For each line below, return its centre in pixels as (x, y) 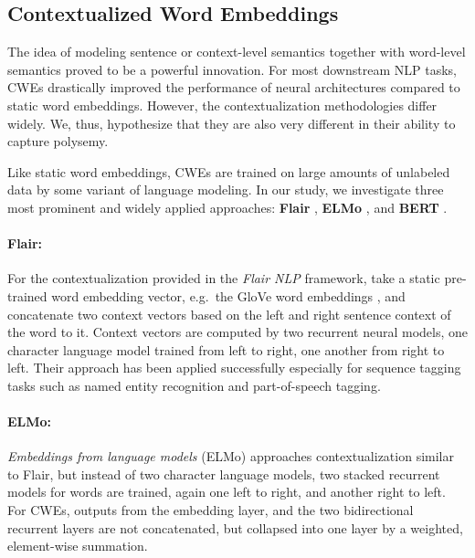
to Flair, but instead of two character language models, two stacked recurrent (224, 474)
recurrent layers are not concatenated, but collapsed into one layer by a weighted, (235, 527)
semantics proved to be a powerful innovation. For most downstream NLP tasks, (232, 69)
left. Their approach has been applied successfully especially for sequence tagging (234, 368)
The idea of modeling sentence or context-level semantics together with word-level (237, 52)
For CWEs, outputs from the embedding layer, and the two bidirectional (211, 510)
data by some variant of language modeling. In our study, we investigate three (226, 190)
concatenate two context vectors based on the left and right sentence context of (229, 314)
